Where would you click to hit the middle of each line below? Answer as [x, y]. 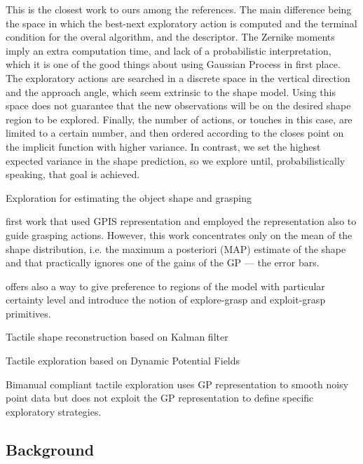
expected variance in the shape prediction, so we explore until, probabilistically [176, 160]
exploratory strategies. [54, 411]
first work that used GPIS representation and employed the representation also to [181, 221]
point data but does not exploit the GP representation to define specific [160, 398]
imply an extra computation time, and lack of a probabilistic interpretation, [169, 50]
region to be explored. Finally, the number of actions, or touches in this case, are [179, 119]
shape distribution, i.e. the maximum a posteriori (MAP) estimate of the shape [176, 248]
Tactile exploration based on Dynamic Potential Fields [123, 361]
